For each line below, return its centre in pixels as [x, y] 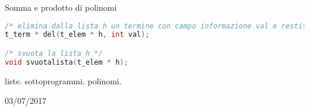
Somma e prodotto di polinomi [61, 7]
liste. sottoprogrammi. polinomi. [63, 80]
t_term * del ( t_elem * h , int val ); [77, 35]
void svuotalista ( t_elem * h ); [67, 62]
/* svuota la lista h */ [54, 53]
